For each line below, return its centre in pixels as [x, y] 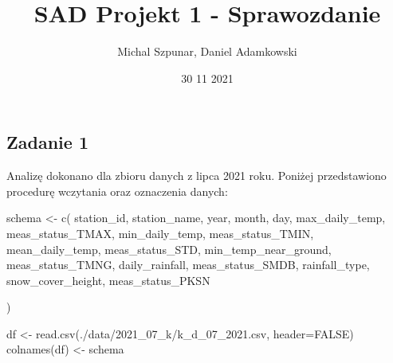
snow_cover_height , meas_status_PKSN [108, 280]
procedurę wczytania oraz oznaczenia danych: [117, 191]
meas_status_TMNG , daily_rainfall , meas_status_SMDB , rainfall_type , [188, 265]
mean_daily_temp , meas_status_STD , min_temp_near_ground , [169, 249]
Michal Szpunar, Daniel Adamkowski [207, 51]
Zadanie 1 [47, 142]
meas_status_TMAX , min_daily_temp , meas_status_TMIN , [160, 233]
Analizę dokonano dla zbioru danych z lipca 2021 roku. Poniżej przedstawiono [196, 176]
